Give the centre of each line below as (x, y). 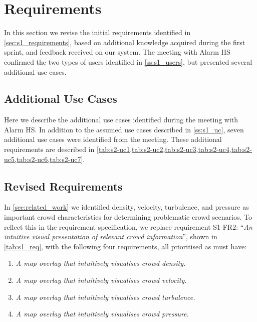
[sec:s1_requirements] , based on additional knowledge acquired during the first (125, 42)
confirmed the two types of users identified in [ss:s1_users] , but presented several (128, 61)
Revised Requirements (63, 186)
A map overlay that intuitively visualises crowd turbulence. (105, 297)
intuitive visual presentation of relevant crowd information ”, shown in (111, 236)
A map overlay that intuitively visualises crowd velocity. (101, 280)
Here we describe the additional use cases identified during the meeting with (121, 120)
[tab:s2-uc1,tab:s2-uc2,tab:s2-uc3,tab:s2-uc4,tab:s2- (174, 149)
